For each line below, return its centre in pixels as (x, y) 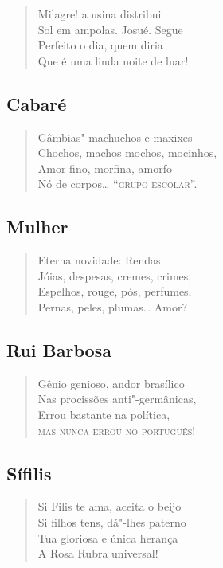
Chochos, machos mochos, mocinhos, (127, 153)
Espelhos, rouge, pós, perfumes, (115, 291)
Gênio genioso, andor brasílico (111, 383)
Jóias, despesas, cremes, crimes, (115, 275)
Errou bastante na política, (104, 414)
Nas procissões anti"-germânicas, (117, 399)
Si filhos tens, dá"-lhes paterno (112, 521)
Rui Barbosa (59, 349)
